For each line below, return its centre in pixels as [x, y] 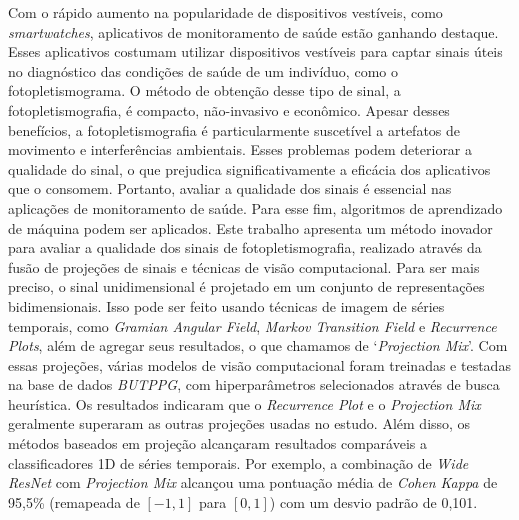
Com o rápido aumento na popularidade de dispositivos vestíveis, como [225, 12]
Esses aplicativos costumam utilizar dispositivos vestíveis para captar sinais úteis [255, 51]
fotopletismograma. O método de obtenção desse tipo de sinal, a [204, 90]
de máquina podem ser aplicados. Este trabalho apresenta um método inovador [250, 227]
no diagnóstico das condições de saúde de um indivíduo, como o [203, 70]
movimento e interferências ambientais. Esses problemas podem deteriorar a [240, 149]
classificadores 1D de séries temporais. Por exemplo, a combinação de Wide [238, 462]
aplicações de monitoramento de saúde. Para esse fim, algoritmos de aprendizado [255, 207]
